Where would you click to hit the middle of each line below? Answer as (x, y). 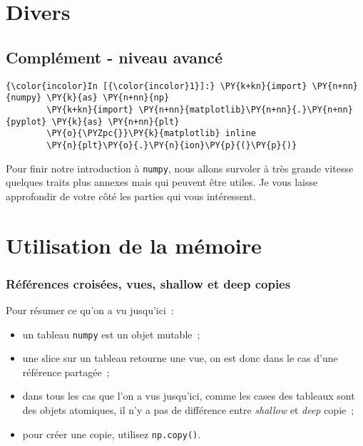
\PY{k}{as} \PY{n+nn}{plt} (116, 121)
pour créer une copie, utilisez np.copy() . (112, 434)
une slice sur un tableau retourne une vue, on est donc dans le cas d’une (180, 358)
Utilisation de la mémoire (134, 245)
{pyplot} (26, 121)
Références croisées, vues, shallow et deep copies (148, 283)
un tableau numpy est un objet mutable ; (111, 334)
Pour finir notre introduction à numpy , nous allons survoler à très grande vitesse (180, 168)
